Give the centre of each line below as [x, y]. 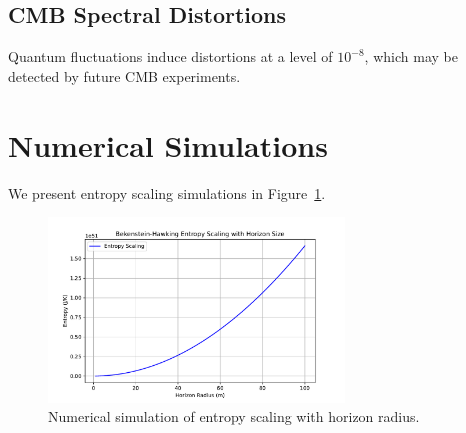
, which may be [411, 56]
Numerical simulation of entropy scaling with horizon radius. [234, 416]
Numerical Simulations [168, 144]
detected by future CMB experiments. [124, 75]
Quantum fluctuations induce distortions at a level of [170, 56]
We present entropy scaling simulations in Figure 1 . [167, 192]
